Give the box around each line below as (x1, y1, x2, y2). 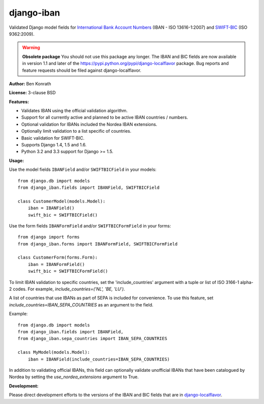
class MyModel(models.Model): (18, 349, 90, 355)
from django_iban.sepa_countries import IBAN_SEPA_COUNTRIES (18, 336, 167, 342)
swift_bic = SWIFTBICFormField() (27, 268, 109, 274)
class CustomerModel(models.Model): (18, 198, 106, 204)
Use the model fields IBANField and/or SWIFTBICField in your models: (9, 166, 156, 173)
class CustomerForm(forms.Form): (18, 255, 98, 261)
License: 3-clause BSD (9, 90, 56, 96)
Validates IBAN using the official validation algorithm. (21, 108, 128, 114)
